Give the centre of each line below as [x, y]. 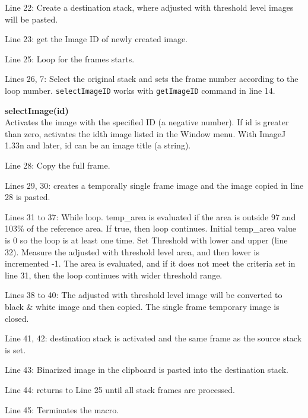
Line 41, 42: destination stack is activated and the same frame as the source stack [153, 338]
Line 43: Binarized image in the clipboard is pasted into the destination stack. [147, 370]
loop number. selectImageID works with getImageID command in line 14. [140, 90]
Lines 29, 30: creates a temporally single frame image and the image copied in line [154, 185]
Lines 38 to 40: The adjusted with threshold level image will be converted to [144, 295]
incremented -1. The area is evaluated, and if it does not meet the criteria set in [150, 263]
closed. [17, 318]
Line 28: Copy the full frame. [58, 165]
